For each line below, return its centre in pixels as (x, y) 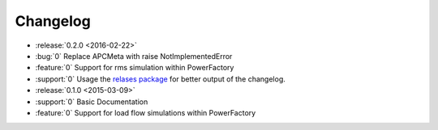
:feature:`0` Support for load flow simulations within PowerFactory (146, 112)
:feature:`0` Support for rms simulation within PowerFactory (135, 68)
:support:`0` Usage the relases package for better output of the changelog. (160, 79)
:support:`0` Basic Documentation (92, 102)
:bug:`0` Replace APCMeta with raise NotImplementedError (134, 56)
